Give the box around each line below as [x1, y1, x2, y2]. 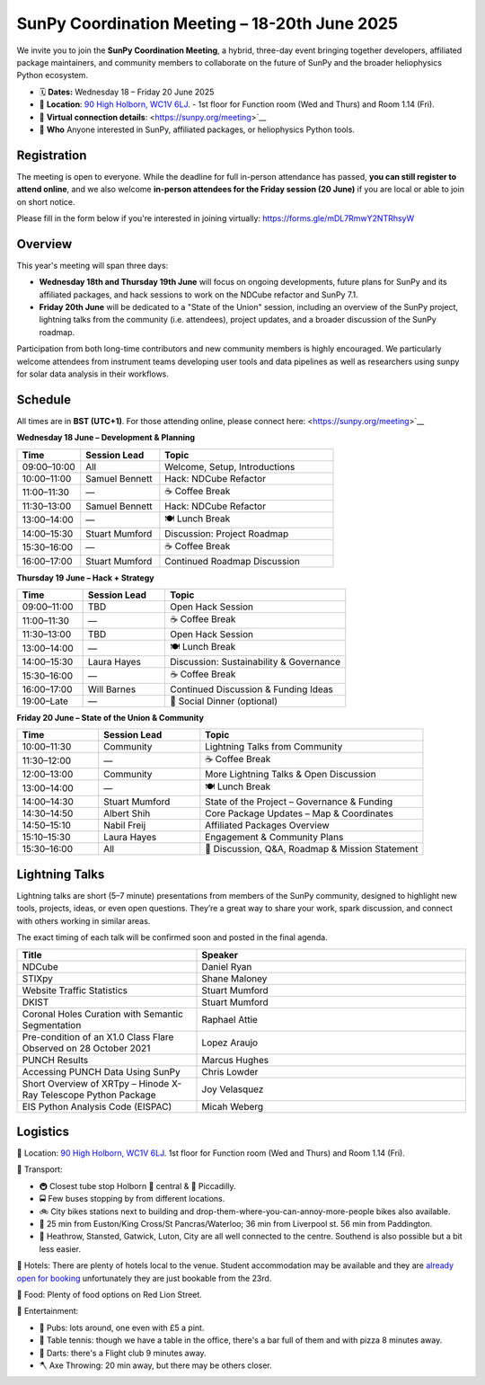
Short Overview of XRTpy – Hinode [22, 1077, 170, 1089]
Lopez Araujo [201, 1036, 259, 1049]
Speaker [201, 948, 238, 961]
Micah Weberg [201, 1100, 264, 1113]
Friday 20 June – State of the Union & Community [16, 713, 204, 724]
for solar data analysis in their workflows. [16, 368, 170, 379]
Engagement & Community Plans [205, 831, 344, 844]
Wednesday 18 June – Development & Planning [16, 432, 196, 443]
